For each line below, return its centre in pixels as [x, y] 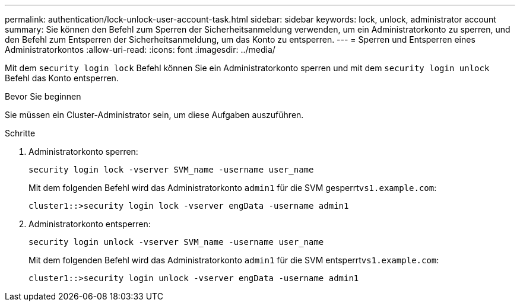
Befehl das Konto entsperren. [62, 78]
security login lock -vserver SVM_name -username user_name [171, 170]
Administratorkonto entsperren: [90, 224]
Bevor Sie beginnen [43, 96]
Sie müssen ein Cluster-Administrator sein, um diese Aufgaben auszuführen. [154, 115]
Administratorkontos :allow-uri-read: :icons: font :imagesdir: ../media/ [140, 50]
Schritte [20, 133]
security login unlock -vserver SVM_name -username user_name [176, 242]
